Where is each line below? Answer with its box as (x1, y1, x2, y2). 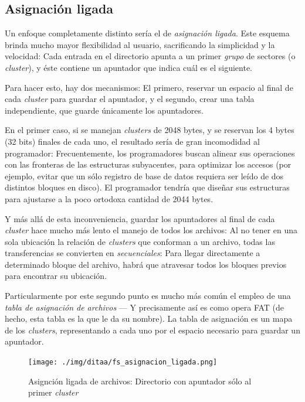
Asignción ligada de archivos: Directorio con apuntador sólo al (28, 374, 252, 387)
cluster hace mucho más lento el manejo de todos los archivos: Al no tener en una (5, 224, 298, 236)
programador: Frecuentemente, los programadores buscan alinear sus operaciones (5, 147, 295, 159)
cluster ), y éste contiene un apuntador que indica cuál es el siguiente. (5, 61, 253, 73)
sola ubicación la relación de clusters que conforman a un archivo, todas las (5, 235, 275, 247)
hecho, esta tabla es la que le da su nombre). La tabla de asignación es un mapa (5, 312, 293, 325)
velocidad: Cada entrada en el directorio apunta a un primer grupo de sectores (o (5, 50, 296, 62)
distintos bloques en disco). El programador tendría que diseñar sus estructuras (5, 181, 290, 193)
